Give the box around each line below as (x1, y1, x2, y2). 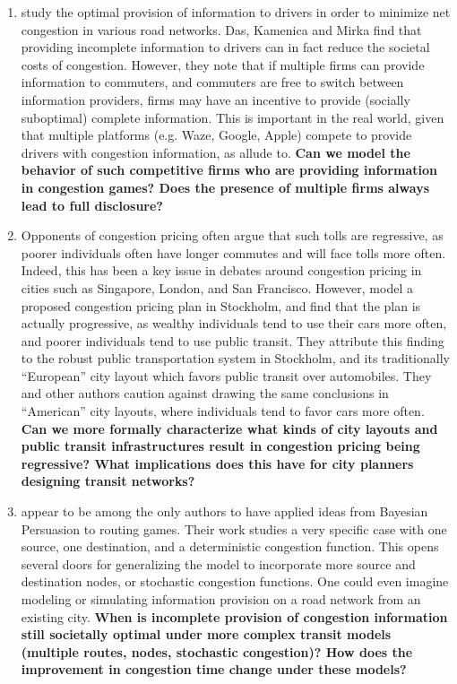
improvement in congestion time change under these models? (21, 660, 407, 679)
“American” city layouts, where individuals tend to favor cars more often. (21, 402, 425, 420)
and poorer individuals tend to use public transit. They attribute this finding (21, 331, 444, 350)
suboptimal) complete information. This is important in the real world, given (21, 108, 444, 126)
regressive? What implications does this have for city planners (21, 454, 414, 472)
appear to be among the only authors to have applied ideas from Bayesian (21, 502, 428, 521)
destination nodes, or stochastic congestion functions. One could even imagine (21, 572, 449, 591)
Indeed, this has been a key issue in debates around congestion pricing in (21, 261, 422, 280)
